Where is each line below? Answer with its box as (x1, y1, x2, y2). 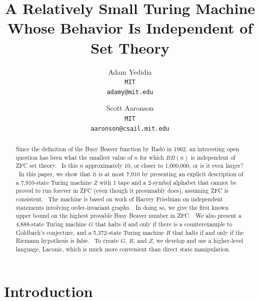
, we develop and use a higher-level (152, 236, 243, 245)
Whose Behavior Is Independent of (7, 18, 253, 38)
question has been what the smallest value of (15, 153, 132, 161)
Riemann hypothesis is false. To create (15, 236, 119, 245)
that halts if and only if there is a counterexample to (95, 220, 232, 228)
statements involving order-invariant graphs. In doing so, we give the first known (15, 203, 229, 211)
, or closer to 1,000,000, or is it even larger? (130, 161, 243, 170)
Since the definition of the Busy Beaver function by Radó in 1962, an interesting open (15, 145, 239, 153)
